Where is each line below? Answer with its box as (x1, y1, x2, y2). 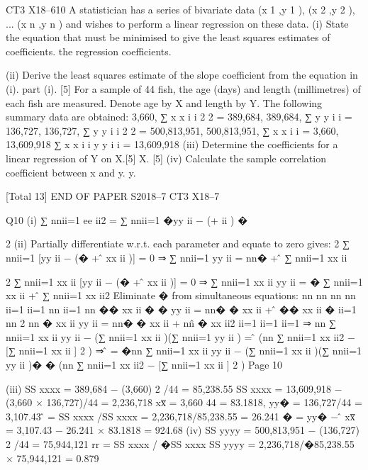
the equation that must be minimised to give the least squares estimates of (6, 30, 330, 45)
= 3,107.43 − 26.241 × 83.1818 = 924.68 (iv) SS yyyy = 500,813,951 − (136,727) (6, 423, 359, 437)
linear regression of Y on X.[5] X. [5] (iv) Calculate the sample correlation (6, 150, 326, 165)
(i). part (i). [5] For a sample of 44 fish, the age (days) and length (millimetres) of (6, 81, 361, 96)
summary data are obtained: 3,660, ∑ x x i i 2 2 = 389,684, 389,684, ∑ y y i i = (6, 109, 352, 124)
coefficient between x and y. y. (6, 164, 136, 179)
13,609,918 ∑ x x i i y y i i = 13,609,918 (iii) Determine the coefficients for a (6, 137, 338, 152)
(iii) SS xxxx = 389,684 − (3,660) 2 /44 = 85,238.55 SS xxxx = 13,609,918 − (6, 381, 342, 396)
